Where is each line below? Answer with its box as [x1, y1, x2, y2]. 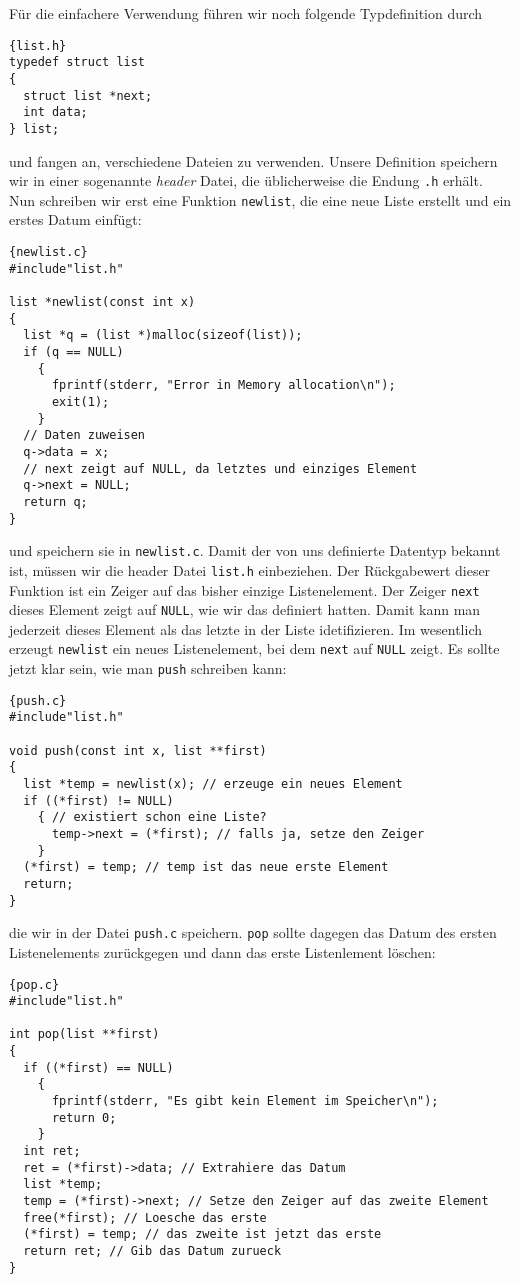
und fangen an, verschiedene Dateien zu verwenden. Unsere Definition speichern [9, 150, 498, 171]
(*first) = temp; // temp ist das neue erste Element [23, 860, 389, 875]
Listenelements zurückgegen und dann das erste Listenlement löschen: [9, 941, 436, 962]
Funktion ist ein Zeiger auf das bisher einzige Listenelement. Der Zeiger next [9, 579, 480, 600]
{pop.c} [9, 977, 60, 992]
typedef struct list [9, 55, 146, 70]
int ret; [23, 1144, 81, 1159]
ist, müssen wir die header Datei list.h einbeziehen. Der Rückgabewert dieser [9, 559, 491, 580]
